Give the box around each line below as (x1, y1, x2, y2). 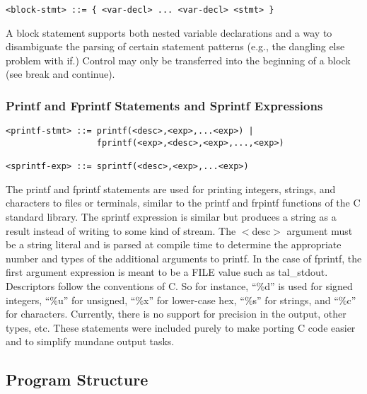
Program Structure (6, 369, 148, 390)
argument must (286, 223, 353, 238)
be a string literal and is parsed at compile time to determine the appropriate (6, 237, 342, 252)
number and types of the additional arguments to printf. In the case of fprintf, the (6, 250, 362, 265)
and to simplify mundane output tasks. (6, 334, 175, 349)
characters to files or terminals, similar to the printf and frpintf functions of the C (6, 195, 361, 210)
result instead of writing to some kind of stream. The (6, 223, 236, 238)
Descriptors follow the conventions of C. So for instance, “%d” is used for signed (6, 279, 353, 294)
